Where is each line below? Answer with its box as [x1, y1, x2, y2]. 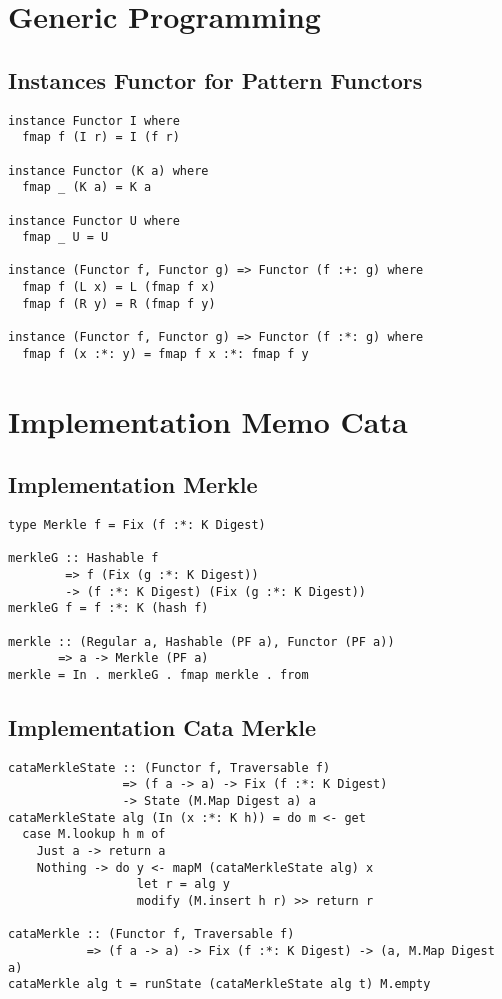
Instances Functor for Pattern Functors [8, 64, 423, 95]
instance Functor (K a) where [8, 163, 209, 178]
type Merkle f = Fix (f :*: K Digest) [8, 518, 266, 532]
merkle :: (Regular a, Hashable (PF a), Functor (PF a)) [8, 634, 395, 649]
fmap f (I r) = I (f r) [22, 130, 180, 145]
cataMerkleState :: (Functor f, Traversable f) [8, 760, 331, 775]
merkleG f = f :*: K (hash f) [8, 601, 209, 616]
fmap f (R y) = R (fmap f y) [22, 296, 216, 311]
